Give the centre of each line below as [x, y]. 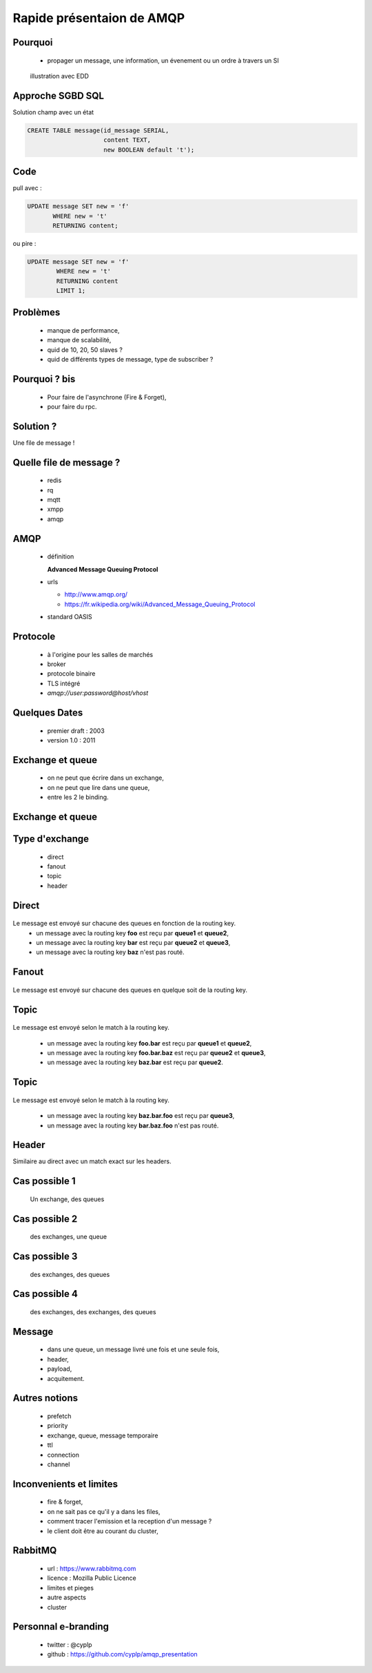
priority [58, 1426]
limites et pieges [71, 1588]
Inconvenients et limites [65, 1484]
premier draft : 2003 [76, 731]
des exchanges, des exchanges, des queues [93, 1312]
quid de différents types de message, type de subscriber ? [130, 360]
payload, [60, 1369]
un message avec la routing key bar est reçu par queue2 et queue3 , [133, 942]
